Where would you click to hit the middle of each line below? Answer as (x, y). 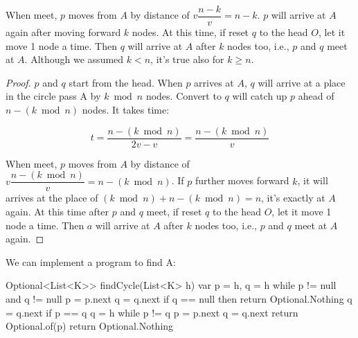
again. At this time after (57, 211)
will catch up (260, 96)
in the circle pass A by (53, 96)
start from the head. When (126, 82)
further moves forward (242, 180)
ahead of (316, 96)
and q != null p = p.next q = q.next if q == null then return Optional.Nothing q (179, 298)
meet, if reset (174, 211)
